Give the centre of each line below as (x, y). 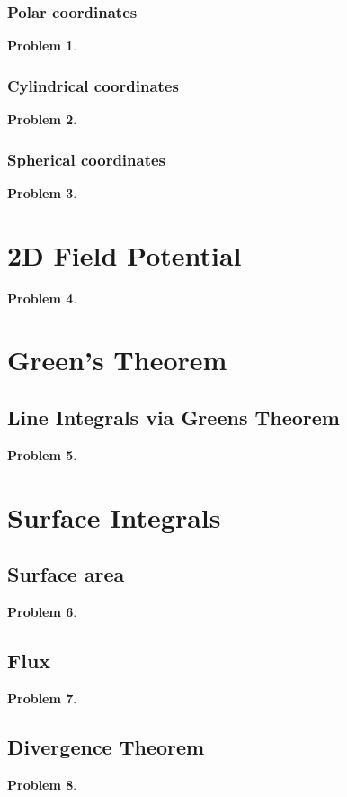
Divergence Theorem (106, 746)
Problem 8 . (42, 784)
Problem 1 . (42, 45)
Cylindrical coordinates (93, 85)
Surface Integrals (114, 516)
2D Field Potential (125, 254)
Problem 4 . (42, 298)
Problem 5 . (42, 454)
